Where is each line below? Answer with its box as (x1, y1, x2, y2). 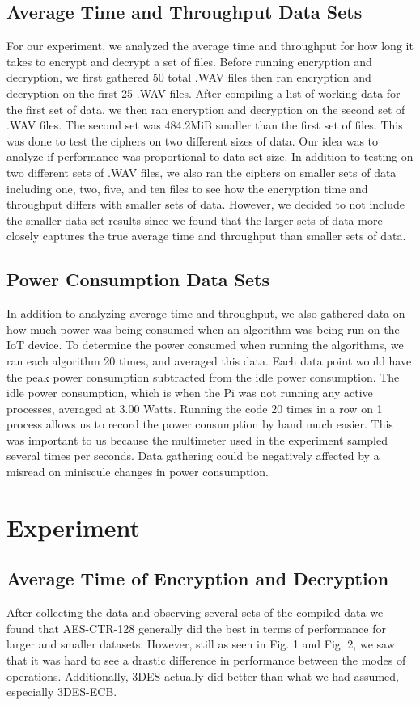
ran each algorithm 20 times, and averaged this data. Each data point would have (6, 352, 412, 369)
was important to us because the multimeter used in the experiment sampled (6, 431, 388, 448)
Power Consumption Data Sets (6, 267, 269, 292)
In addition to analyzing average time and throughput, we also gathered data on (6, 305, 405, 322)
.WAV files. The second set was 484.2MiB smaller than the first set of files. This (6, 116, 403, 133)
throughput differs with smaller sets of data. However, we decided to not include (6, 196, 405, 213)
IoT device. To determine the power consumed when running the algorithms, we (6, 336, 404, 353)
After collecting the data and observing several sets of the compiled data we (6, 604, 384, 621)
